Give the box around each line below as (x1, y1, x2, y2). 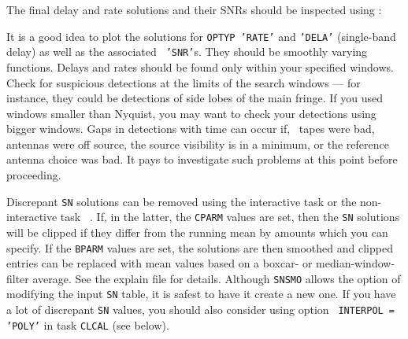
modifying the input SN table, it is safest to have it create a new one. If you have (6, 286, 396, 302)
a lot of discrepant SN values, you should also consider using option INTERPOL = (6, 301, 395, 318)
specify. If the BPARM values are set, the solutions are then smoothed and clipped (6, 239, 393, 256)
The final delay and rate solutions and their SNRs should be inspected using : (6, 2, 382, 17)
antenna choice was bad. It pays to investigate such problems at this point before (6, 151, 398, 168)
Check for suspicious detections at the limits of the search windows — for (6, 74, 361, 90)
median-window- (316, 255, 395, 271)
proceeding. (6, 167, 61, 183)
